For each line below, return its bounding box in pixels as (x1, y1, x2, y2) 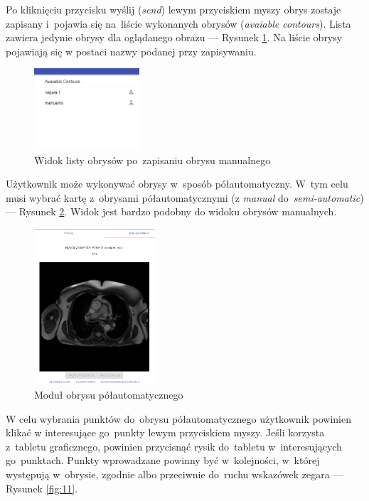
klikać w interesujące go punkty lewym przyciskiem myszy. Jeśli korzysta (6, 425, 325, 440)
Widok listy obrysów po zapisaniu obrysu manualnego (34, 152, 271, 167)
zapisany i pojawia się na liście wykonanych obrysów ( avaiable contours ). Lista (6, 16, 351, 31)
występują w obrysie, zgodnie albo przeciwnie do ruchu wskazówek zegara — (6, 466, 343, 481)
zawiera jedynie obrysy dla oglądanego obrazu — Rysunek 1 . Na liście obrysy (6, 30, 343, 45)
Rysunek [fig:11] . (6, 480, 78, 495)
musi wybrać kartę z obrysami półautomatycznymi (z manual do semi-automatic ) (6, 190, 364, 205)
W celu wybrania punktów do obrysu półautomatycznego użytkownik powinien (6, 411, 351, 426)
